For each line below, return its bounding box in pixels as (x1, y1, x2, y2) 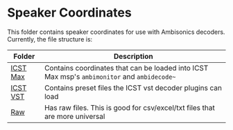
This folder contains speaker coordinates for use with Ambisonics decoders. (7, 28, 225, 36)
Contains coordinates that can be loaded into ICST (44, 63, 209, 73)
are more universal (44, 111, 105, 121)
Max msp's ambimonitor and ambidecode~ (44, 71, 176, 81)
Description (113, 51, 154, 61)
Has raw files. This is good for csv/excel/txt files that (44, 102, 215, 112)
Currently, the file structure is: (7, 35, 93, 43)
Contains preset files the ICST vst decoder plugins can (44, 83, 223, 93)
